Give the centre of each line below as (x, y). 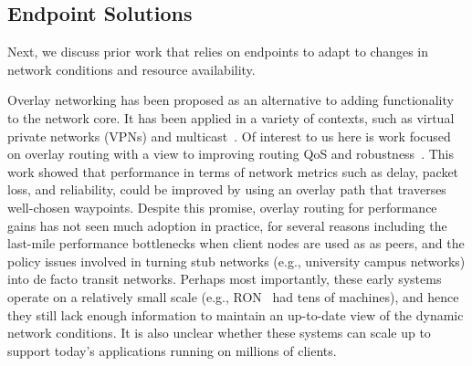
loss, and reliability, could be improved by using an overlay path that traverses (227, 189)
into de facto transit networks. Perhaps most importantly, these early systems (225, 279)
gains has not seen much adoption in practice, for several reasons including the (227, 225)
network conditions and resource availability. (131, 69)
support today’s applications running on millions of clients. (172, 350)
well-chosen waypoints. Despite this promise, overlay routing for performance (222, 207)
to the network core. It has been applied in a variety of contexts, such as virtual (231, 117)
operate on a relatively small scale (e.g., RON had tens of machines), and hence (233, 296)
